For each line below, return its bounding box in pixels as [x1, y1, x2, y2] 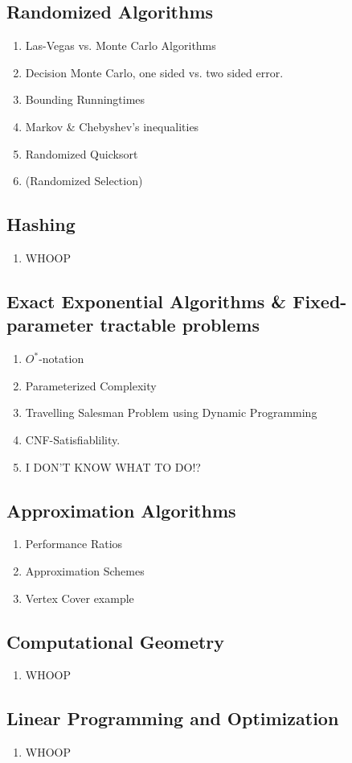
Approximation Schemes [25, 562, 145, 579]
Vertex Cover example [25, 589, 134, 606]
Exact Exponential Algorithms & [6, 288, 287, 313]
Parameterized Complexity [25, 377, 157, 394]
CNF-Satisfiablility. [25, 431, 121, 447]
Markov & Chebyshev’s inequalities [25, 118, 199, 134]
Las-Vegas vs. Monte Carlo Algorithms [25, 37, 216, 54]
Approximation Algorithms [6, 497, 236, 522]
